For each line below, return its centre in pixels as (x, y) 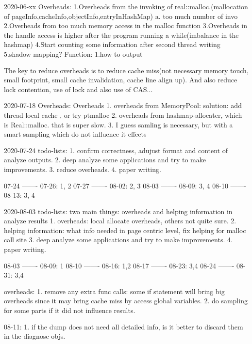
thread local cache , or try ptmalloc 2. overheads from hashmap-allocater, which (123, 115)
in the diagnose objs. (35, 336)
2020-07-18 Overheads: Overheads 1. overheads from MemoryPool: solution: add (123, 105)
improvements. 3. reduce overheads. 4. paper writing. (83, 169)
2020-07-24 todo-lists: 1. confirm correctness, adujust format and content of (116, 150)
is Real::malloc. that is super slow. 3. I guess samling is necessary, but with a (118, 124)
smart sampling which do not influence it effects (75, 134)
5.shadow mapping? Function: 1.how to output (73, 54)
